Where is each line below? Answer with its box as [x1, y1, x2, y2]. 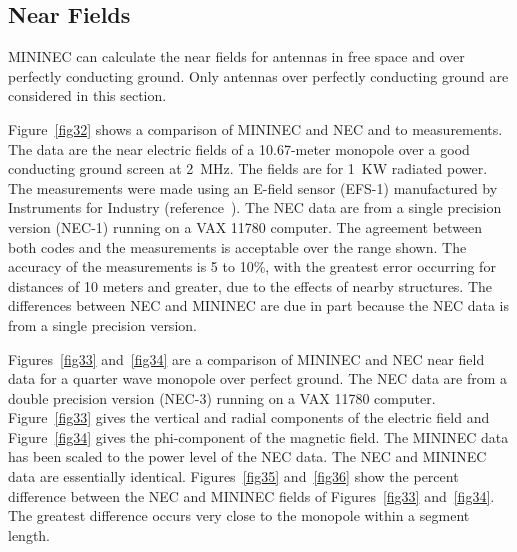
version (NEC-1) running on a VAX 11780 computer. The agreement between [8, 216, 483, 237]
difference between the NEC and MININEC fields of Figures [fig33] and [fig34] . [8, 485, 495, 506]
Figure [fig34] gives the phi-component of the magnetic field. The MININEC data [8, 426, 509, 447]
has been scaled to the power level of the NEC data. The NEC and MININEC [8, 446, 487, 467]
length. [8, 524, 51, 545]
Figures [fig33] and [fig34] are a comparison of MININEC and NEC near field [8, 348, 485, 369]
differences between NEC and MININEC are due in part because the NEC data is [8, 295, 510, 316]
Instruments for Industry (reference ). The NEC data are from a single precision [8, 197, 502, 218]
